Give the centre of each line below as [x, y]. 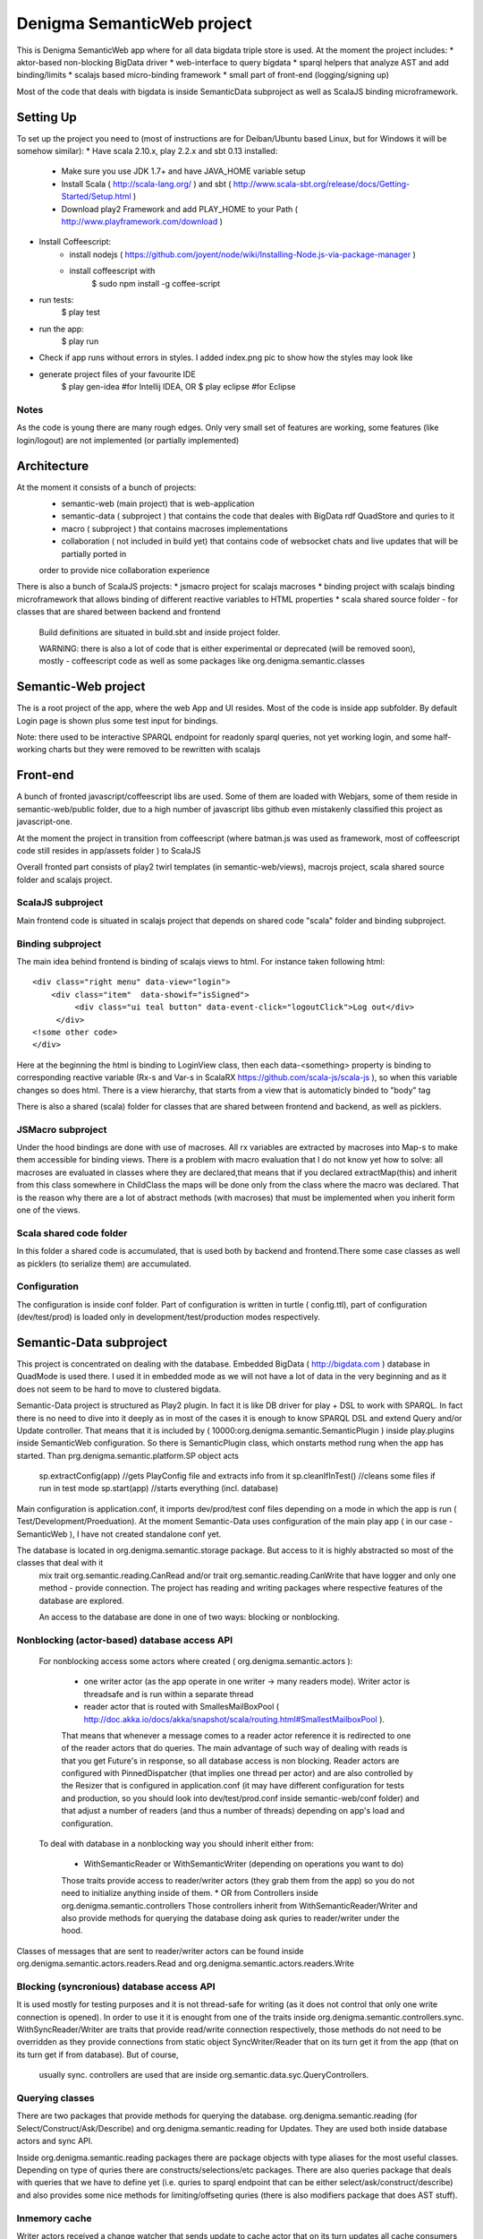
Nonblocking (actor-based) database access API [125, 1640]
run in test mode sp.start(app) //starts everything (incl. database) [159, 1488]
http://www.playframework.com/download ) [142, 221]
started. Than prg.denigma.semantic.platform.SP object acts [127, 1455]
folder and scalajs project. [64, 879]
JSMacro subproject [62, 1129]
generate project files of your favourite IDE [117, 374]
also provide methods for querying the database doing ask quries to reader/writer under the [230, 1917]
